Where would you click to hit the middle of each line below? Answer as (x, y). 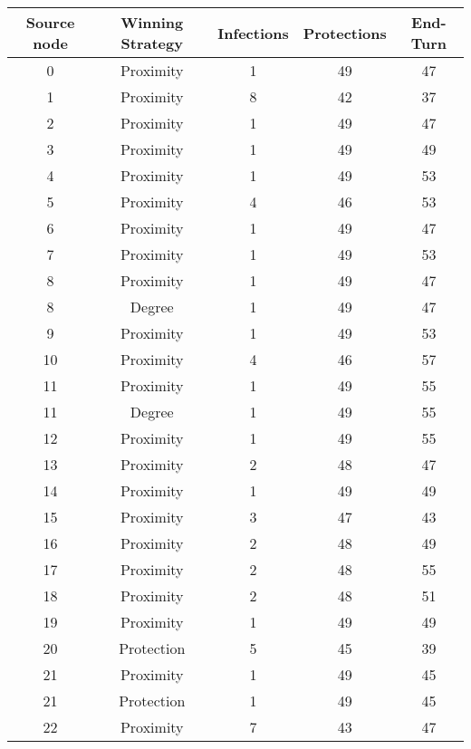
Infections (253, 33)
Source (50, 22)
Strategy (152, 43)
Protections (345, 33)
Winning (152, 22)
